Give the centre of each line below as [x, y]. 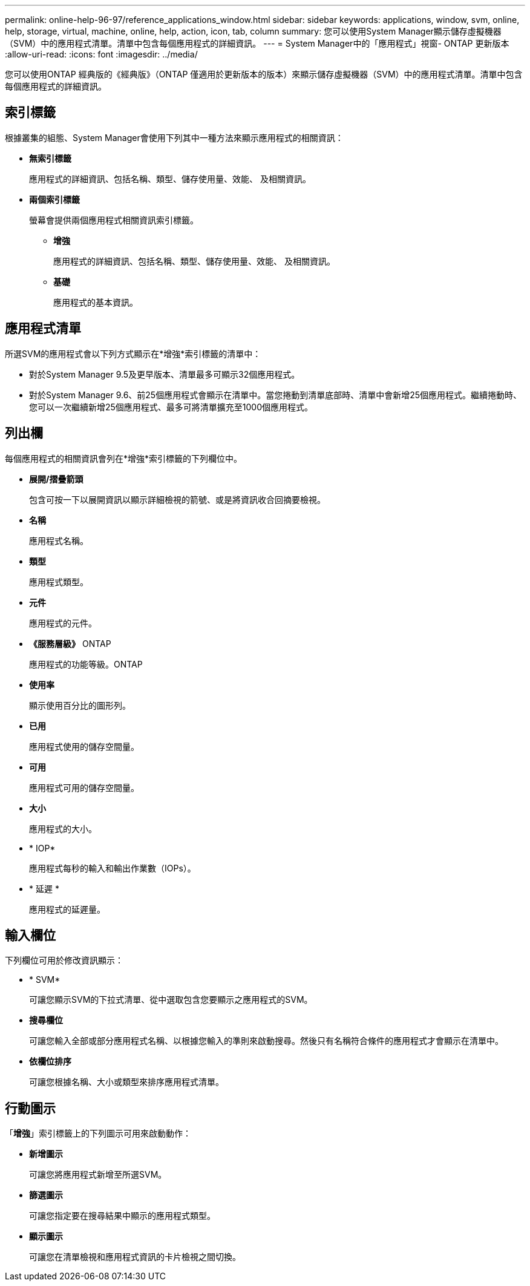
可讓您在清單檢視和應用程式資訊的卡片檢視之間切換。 [135, 1257]
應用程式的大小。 [63, 828]
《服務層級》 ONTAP [70, 643]
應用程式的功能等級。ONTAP [86, 664]
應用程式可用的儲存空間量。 [84, 787]
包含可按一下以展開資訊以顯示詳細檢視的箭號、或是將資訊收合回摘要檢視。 [177, 499]
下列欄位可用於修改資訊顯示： [64, 960]
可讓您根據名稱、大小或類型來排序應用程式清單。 [126, 1082]
